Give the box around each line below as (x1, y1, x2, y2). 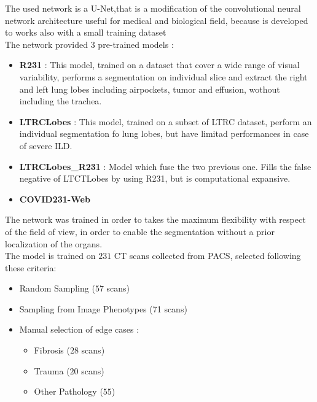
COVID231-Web (19, 192, 90, 205)
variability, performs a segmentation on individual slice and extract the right (19, 70, 308, 83)
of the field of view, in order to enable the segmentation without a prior (5, 225, 275, 238)
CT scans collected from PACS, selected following (114, 249, 301, 262)
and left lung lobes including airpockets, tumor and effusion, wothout (19, 82, 280, 95)
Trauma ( (34, 364, 70, 377)
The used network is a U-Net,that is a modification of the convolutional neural (5, 2, 301, 14)
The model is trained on (5, 249, 96, 262)
